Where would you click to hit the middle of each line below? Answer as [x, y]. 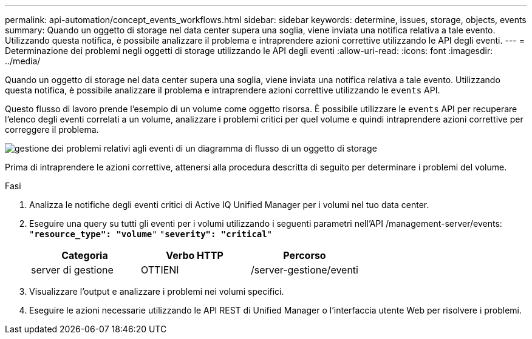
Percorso [305, 255]
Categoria [85, 255]
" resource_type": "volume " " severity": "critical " [151, 234]
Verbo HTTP [195, 255]
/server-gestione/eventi [304, 270]
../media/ [23, 61]
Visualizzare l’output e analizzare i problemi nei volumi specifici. [157, 291]
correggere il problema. [52, 129]
